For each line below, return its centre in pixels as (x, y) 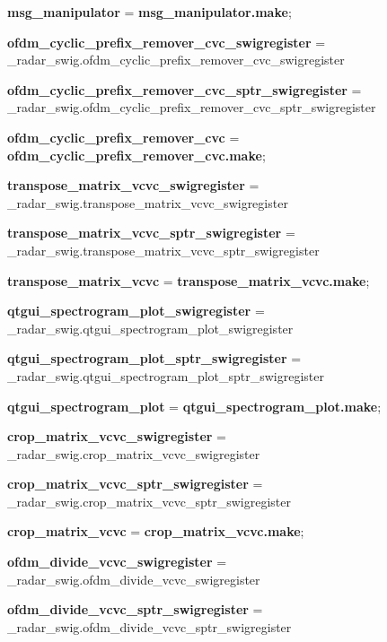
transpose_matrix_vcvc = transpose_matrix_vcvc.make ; (189, 280)
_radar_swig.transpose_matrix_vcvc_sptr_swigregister (163, 250)
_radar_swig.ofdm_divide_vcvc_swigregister (134, 579)
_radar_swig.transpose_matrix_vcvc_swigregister (148, 202)
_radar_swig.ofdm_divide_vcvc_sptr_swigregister (150, 626)
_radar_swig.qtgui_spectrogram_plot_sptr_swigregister (166, 375)
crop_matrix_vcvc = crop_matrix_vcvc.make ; (156, 531)
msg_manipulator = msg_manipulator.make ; (150, 12)
